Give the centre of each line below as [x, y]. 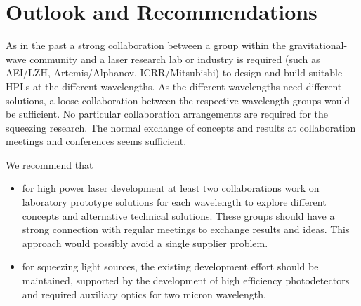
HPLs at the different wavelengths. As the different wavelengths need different [174, 86]
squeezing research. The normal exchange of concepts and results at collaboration [181, 127]
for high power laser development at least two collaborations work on [171, 188]
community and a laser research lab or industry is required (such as [175, 58]
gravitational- [318, 45]
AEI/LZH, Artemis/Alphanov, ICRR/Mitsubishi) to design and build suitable [174, 72]
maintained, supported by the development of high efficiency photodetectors [186, 280]
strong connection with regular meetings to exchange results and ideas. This [186, 229]
